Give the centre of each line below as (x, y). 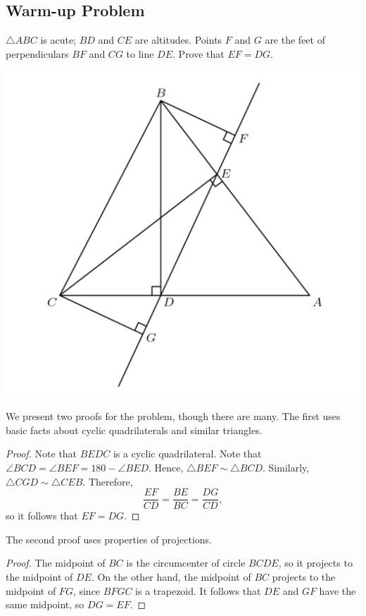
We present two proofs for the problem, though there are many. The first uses (173, 416)
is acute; (58, 40)
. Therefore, (108, 481)
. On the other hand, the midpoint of (171, 576)
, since (87, 590)
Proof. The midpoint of (56, 563)
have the (337, 590)
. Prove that (198, 53)
